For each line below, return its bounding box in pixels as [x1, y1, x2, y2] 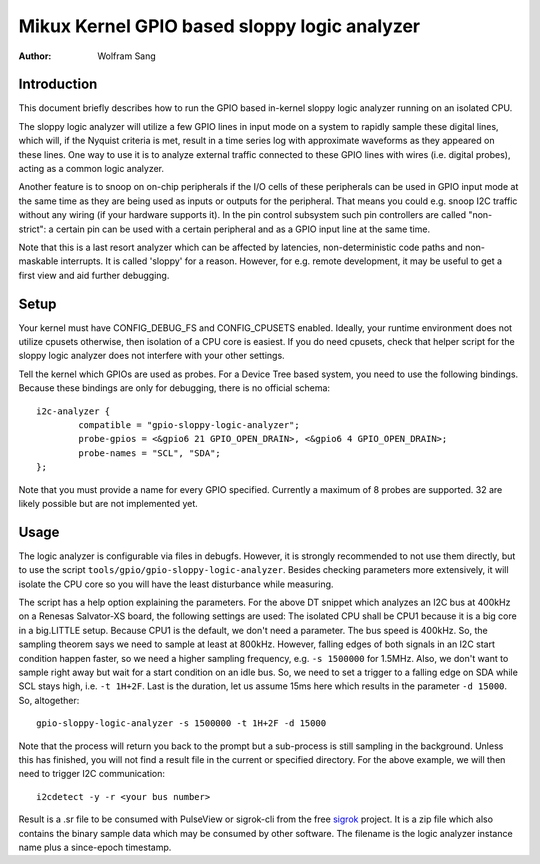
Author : [18, 50, 52, 62]
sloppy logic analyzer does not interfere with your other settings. [18, 350, 285, 362]
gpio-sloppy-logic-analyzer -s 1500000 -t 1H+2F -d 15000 [36, 718, 327, 729]
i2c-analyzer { [36, 405, 111, 417]
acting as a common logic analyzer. [18, 163, 165, 175]
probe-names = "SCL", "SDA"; [78, 447, 222, 459]
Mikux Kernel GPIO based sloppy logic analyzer [18, 15, 421, 37]
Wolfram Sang [97, 50, 157, 62]
